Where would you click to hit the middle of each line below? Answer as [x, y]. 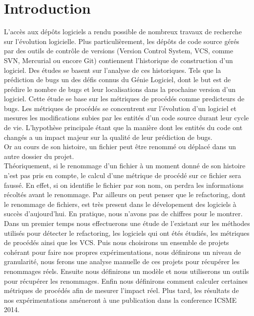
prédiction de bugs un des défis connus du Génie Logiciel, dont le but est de [117, 79]
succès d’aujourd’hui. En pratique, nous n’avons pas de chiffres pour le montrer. [123, 214]
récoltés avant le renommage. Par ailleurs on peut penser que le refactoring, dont [125, 194]
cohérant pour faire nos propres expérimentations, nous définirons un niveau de [123, 252]
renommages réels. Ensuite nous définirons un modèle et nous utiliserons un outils [127, 271]
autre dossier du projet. [39, 156]
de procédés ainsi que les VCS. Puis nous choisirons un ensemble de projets [116, 242]
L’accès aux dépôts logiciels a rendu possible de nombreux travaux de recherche [123, 32]
